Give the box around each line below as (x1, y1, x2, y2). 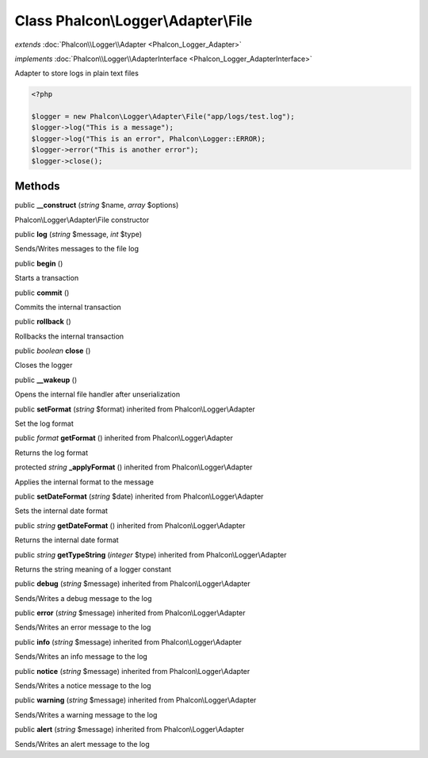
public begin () (14, 258, 63, 268)
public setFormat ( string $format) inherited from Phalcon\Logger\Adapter (14, 404, 255, 414)
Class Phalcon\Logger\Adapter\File (14, 12, 253, 29)
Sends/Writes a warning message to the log (14, 710, 158, 719)
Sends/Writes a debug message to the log (14, 593, 152, 603)
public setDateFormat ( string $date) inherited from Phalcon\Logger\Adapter (14, 492, 264, 501)
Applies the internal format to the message (14, 477, 155, 487)
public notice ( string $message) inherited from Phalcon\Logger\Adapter (14, 666, 250, 676)
